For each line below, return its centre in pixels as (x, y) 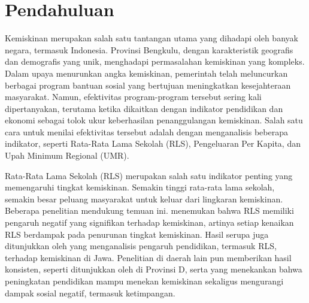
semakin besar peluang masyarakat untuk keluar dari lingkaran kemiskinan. (144, 199)
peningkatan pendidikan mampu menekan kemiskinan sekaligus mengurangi (144, 281)
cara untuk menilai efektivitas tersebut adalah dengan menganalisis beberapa (146, 131)
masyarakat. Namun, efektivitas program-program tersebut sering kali (133, 97)
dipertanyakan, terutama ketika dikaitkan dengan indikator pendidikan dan (144, 108)
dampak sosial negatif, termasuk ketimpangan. (90, 293)
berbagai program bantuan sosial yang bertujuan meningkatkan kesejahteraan (148, 85)
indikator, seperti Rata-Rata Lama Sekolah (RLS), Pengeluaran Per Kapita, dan (153, 143)
